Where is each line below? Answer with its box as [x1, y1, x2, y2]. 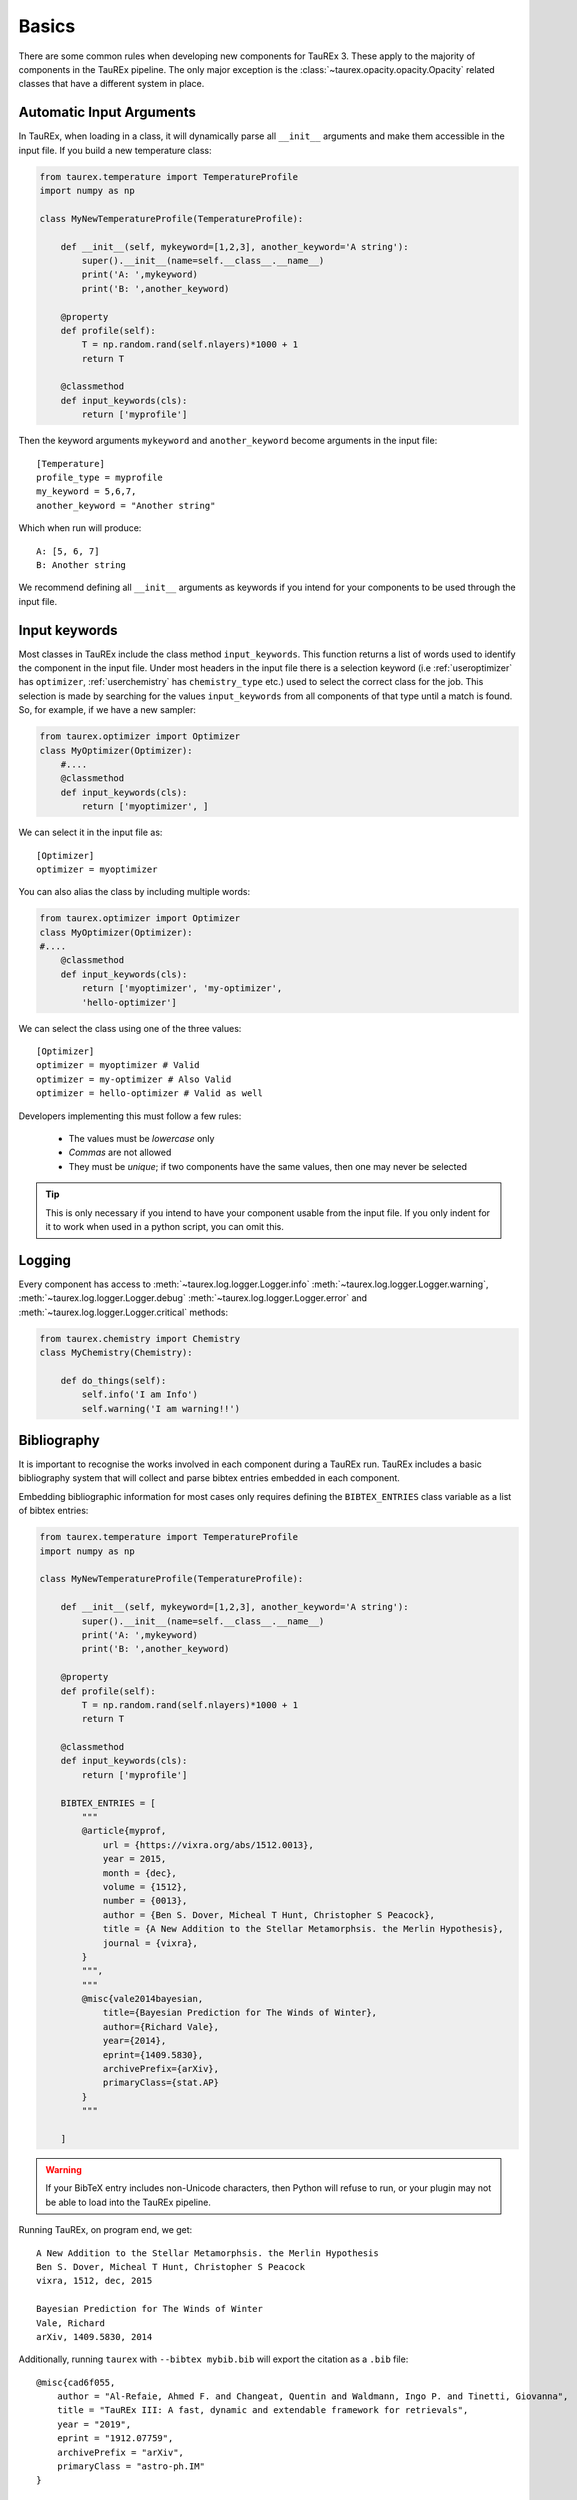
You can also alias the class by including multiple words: [18, 886, 250, 898]
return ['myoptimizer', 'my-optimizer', [81, 983, 283, 994]
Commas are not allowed [68, 1146, 172, 1159]
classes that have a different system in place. [18, 78, 205, 90]
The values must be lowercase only [68, 1132, 215, 1144]
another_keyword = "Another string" [36, 500, 216, 511]
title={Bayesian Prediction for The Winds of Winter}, [102, 2007, 378, 2019]
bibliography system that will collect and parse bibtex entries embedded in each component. [18, 1472, 400, 1484]
